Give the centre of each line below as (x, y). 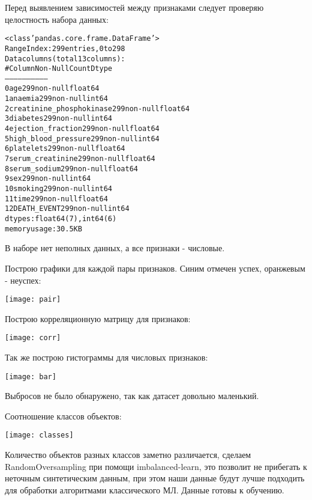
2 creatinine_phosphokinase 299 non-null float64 (97, 108)
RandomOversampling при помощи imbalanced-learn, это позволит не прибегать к (156, 466)
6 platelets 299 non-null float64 (65, 149)
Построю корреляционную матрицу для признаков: (98, 318)
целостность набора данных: (57, 19)
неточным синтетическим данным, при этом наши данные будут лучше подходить (155, 478)
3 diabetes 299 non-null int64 (59, 119)
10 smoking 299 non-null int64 (59, 189)
